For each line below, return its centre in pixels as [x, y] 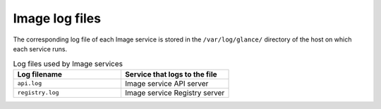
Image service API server [167, 83]
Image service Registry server [175, 93]
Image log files [57, 18]
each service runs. [40, 49]
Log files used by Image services [68, 63]
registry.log [38, 92]
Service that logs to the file [171, 74]
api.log [30, 83]
